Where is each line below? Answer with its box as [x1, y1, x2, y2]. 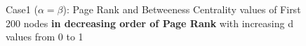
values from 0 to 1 [6, 29, 84, 44]
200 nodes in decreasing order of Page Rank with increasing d [6, 15, 293, 30]
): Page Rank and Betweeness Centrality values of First [62, 2, 301, 16]
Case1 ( [6, 2, 38, 16]
